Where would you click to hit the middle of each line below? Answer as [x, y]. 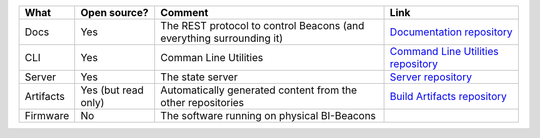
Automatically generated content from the [258, 90]
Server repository [430, 77]
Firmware [47, 115]
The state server [199, 77]
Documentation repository [451, 32]
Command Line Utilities [444, 51]
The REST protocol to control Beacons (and [262, 25]
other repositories [202, 102]
